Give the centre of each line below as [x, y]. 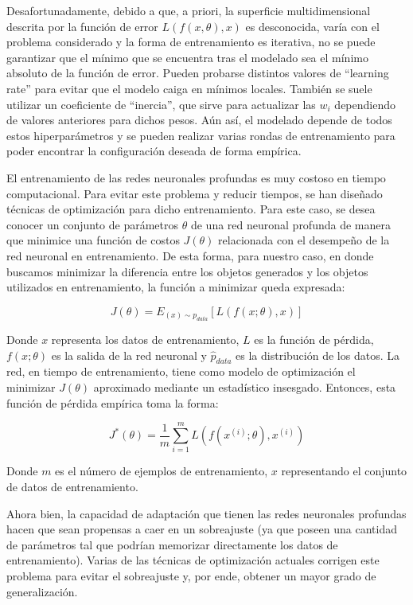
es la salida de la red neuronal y [129, 355]
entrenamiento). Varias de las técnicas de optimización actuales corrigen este [193, 560]
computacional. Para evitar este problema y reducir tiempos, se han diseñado [195, 193]
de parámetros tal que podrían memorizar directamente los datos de [172, 544]
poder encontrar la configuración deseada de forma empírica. [154, 151]
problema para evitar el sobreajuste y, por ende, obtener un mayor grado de [191, 575]
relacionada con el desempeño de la [304, 240]
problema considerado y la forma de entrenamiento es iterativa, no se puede [191, 42]
